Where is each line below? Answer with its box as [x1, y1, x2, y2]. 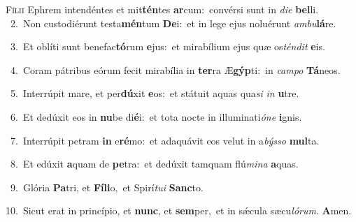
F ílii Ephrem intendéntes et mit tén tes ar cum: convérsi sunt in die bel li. [6, 2, 319, 16]
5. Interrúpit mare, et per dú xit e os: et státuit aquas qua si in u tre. [10, 86, 299, 101]
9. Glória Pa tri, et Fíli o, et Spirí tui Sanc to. [10, 179, 204, 194]
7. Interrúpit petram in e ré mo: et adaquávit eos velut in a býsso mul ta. [10, 133, 320, 147]
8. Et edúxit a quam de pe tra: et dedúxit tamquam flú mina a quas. [10, 156, 299, 171]
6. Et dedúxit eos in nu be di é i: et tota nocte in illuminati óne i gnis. [10, 109, 302, 124]
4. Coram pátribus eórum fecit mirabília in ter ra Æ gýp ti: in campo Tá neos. [10, 62, 341, 77]
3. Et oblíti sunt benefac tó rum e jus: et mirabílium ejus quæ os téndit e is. [10, 39, 325, 54]
